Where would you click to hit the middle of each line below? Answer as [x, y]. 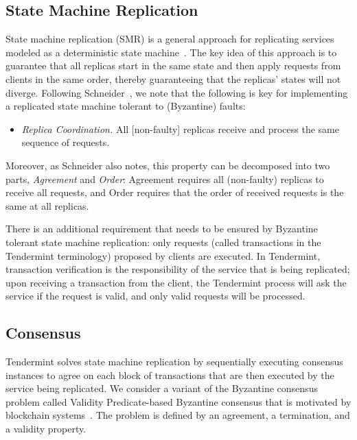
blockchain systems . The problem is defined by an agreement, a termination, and [178, 415]
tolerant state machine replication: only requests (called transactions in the [163, 242]
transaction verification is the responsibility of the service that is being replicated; [178, 269]
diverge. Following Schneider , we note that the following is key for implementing [177, 92]
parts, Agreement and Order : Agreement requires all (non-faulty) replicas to [165, 179]
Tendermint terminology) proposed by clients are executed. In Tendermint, [163, 255]
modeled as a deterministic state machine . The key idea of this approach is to [171, 52]
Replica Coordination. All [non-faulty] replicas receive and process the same [181, 129]
